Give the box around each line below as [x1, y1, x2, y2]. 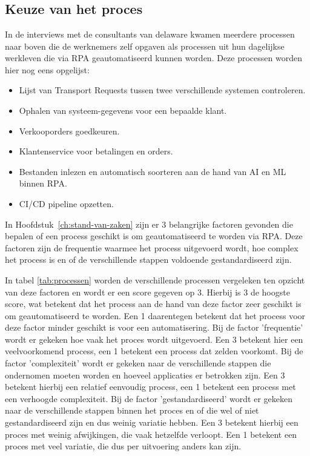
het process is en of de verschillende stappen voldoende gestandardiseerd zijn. [5, 253, 292, 266]
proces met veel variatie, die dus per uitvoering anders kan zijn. [5, 440, 242, 452]
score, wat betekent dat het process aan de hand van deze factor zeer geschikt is [5, 297, 302, 310]
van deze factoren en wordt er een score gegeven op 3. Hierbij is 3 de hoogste [5, 285, 290, 298]
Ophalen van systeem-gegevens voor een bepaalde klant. [19, 104, 227, 116]
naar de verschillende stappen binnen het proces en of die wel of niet [5, 404, 259, 417]
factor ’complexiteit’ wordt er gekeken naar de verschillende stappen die [5, 357, 271, 369]
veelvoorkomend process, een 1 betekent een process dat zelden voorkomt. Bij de [5, 345, 303, 357]
